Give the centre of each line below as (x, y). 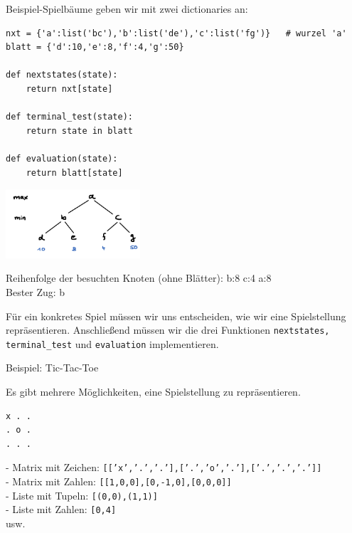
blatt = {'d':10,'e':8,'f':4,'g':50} (95, 47)
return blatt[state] (74, 173)
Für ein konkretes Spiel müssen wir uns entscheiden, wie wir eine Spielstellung (176, 316)
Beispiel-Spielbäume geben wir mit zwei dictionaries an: (127, 9)
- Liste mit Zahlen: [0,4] (61, 509)
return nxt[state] (69, 89)
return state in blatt (79, 131)
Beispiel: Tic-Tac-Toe (52, 368)
